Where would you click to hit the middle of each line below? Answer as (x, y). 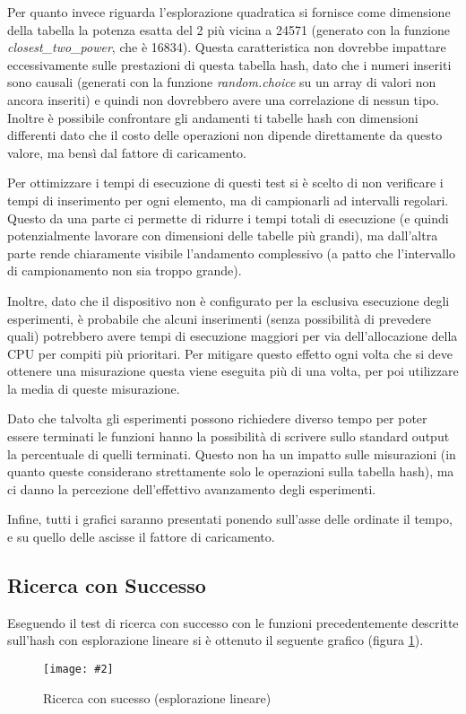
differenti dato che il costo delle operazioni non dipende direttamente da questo (225, 135)
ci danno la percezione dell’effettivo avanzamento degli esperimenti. (192, 488)
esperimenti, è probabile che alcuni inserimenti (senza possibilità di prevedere (220, 318)
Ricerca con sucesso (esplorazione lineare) (157, 697)
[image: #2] (78, 670)
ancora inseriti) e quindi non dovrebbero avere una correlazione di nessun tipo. (223, 99)
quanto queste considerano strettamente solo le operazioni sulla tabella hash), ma (231, 471)
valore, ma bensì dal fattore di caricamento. (127, 152)
